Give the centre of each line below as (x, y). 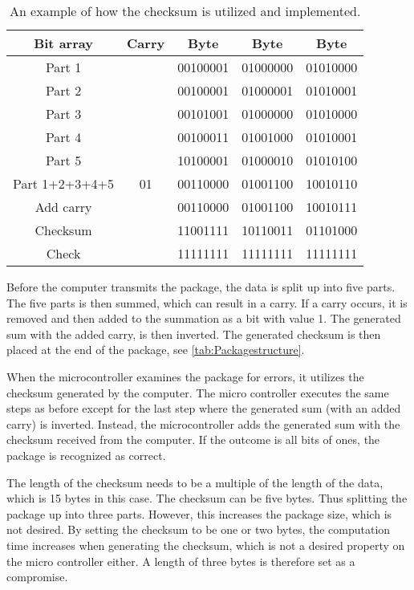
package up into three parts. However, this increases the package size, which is (199, 513)
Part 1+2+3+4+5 (64, 183)
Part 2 (63, 90)
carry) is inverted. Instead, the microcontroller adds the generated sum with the (203, 423)
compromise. (37, 577)
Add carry (63, 207)
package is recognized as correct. (86, 455)
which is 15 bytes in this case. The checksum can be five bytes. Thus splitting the (207, 498)
